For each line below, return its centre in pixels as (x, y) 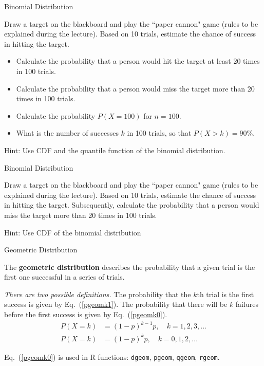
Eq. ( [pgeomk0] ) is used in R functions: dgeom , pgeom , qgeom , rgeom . (112, 356)
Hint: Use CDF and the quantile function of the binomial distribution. (115, 150)
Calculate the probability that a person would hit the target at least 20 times (138, 61)
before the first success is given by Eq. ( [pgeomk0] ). (86, 314)
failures (247, 304)
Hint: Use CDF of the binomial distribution (73, 232)
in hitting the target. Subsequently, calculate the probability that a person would (132, 205)
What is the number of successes (67, 133)
